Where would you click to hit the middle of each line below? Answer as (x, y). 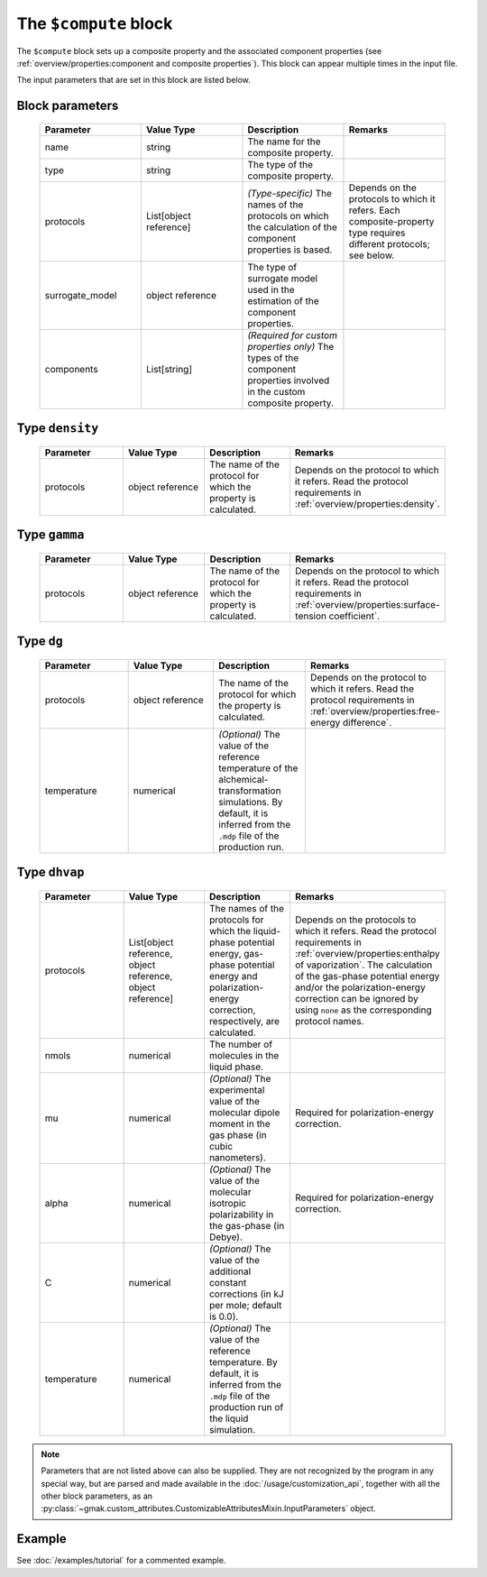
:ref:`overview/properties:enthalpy (368, 953)
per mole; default (245, 1305)
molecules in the (244, 1055)
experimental (237, 1089)
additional (230, 1271)
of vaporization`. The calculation (363, 965)
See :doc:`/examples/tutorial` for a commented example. (121, 1561)
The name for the (284, 142)
